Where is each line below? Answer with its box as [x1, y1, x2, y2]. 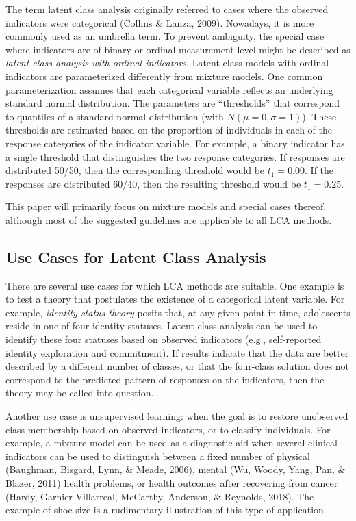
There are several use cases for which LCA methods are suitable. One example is [5, 278, 344, 292]
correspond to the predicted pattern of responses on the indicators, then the [5, 372, 325, 386]
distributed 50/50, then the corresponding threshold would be [5, 163, 265, 177]
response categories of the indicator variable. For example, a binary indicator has [5, 136, 345, 150]
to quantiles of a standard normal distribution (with [5, 109, 224, 123]
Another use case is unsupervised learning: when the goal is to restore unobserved [5, 409, 348, 423]
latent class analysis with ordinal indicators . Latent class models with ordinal [5, 55, 329, 70]
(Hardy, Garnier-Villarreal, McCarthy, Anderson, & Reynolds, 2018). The [5, 489, 314, 503]
